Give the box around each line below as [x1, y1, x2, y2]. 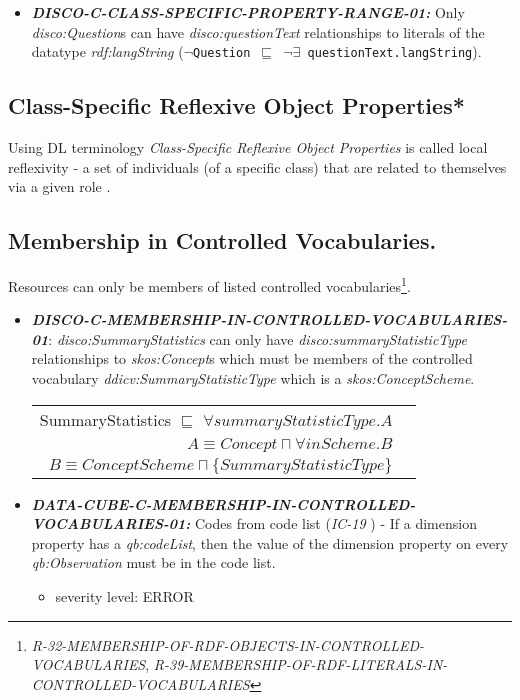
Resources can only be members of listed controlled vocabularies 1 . [8, 273, 411, 296]
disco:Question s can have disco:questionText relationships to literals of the [31, 21, 485, 42]
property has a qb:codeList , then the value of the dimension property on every [31, 532, 509, 553]
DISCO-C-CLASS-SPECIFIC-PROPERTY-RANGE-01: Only [31, 2, 465, 22]
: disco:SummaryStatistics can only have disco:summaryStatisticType [48, 328, 467, 349]
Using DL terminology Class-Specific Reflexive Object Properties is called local [8, 137, 488, 158]
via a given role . [8, 176, 111, 197]
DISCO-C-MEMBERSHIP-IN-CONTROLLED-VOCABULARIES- [31, 309, 508, 330]
